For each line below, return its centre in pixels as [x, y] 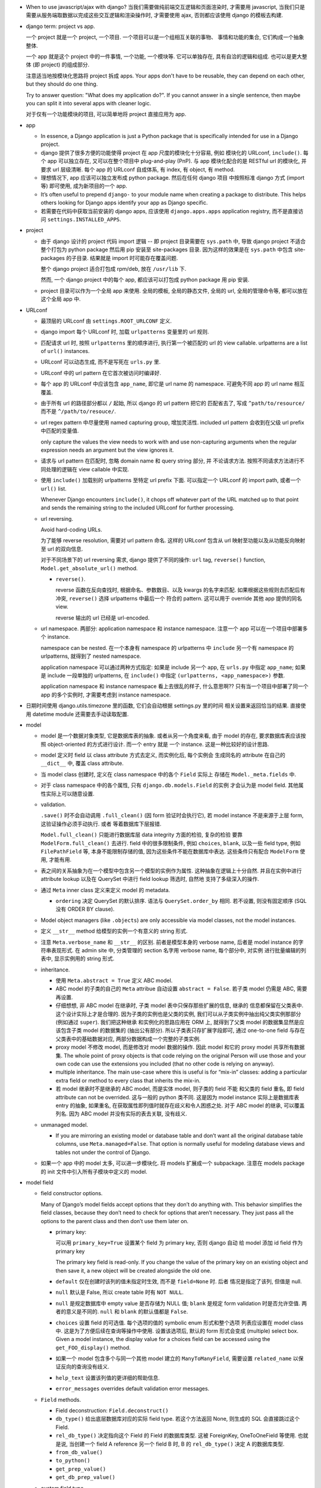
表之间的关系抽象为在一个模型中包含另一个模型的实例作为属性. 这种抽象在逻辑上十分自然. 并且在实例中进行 [171, 870]
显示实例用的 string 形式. [84, 959]
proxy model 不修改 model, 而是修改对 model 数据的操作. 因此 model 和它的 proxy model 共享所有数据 [180, 1047]
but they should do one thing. [62, 84]
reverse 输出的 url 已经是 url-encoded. [103, 618]
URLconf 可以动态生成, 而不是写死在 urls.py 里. [101, 362]
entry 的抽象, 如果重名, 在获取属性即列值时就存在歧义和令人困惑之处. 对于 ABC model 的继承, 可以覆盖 [180, 1105]
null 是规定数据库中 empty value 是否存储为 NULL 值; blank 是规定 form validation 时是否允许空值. [178, 1303]
